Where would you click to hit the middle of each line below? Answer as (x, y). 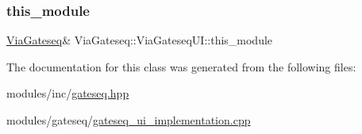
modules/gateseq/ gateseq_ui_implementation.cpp (129, 120)
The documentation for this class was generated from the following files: (181, 66)
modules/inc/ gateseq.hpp (68, 93)
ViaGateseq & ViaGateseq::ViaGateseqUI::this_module (140, 40)
